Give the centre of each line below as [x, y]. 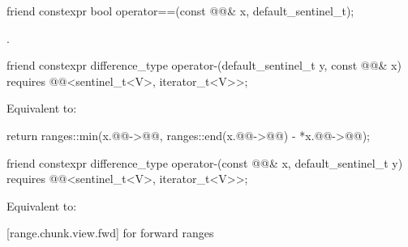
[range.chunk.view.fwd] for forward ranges [110, 233]
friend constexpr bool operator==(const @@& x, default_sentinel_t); [180, 11]
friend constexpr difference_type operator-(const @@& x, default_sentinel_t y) [205, 162]
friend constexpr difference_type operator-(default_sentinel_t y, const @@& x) [204, 65]
